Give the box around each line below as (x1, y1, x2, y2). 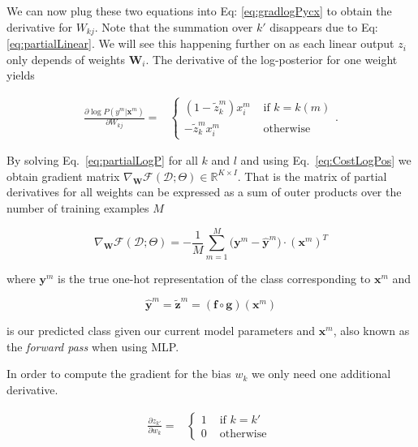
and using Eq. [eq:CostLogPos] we (240, 152, 412, 169)
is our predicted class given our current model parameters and (6, 322, 316, 339)
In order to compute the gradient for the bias (6, 365, 231, 382)
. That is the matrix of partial (237, 167, 387, 184)
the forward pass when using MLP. (6, 337, 179, 355)
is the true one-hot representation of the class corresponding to (58, 269, 371, 286)
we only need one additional (251, 365, 391, 382)
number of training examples (6, 200, 149, 217)
